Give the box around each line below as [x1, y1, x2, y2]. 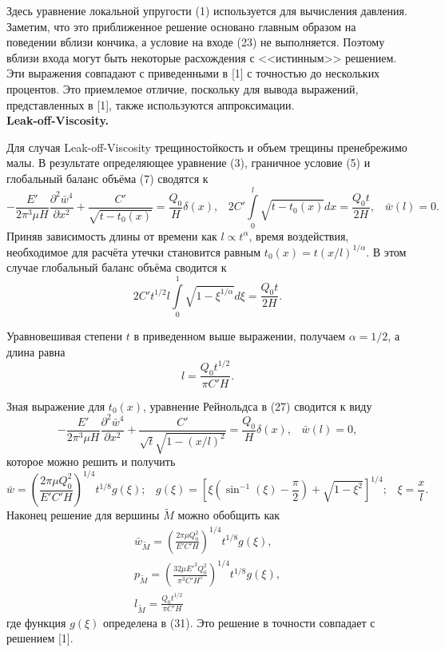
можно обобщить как [177, 507, 280, 523]
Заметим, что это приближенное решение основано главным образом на [6, 18, 356, 34]
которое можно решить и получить [6, 453, 176, 470]
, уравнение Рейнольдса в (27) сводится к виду [143, 397, 372, 414]
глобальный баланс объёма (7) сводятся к [6, 169, 209, 186]
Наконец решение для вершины [6, 507, 160, 523]
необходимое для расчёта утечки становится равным [6, 243, 261, 260]
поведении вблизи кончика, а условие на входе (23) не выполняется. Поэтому [6, 34, 385, 50]
